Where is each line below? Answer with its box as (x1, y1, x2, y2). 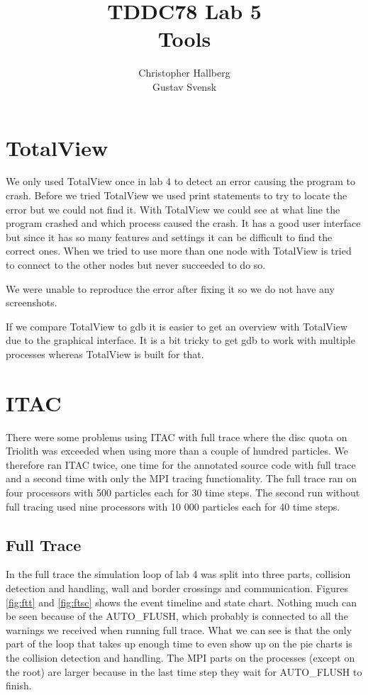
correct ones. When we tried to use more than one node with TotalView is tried (6, 243, 352, 258)
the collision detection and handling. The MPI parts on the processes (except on (6, 650, 355, 665)
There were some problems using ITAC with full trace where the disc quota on (6, 429, 347, 444)
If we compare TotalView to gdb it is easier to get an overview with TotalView (6, 318, 348, 333)
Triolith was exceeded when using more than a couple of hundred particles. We (6, 443, 348, 458)
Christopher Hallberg (138, 65, 230, 80)
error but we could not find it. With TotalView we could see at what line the (6, 201, 340, 216)
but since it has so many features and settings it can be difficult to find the (6, 229, 333, 244)
